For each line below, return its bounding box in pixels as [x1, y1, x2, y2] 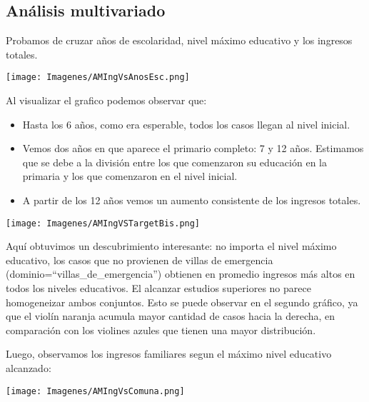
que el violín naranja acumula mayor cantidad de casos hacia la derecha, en [6, 308, 335, 323]
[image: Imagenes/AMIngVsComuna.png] [6, 386, 185, 396]
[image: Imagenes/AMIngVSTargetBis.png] [6, 218, 201, 228]
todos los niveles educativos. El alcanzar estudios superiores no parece [6, 281, 311, 296]
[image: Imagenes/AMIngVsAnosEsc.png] [6, 72, 190, 83]
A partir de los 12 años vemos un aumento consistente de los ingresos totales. [22, 193, 361, 208]
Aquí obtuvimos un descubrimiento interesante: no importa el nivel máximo [6, 238, 337, 253]
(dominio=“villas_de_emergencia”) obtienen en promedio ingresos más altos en [6, 266, 355, 281]
